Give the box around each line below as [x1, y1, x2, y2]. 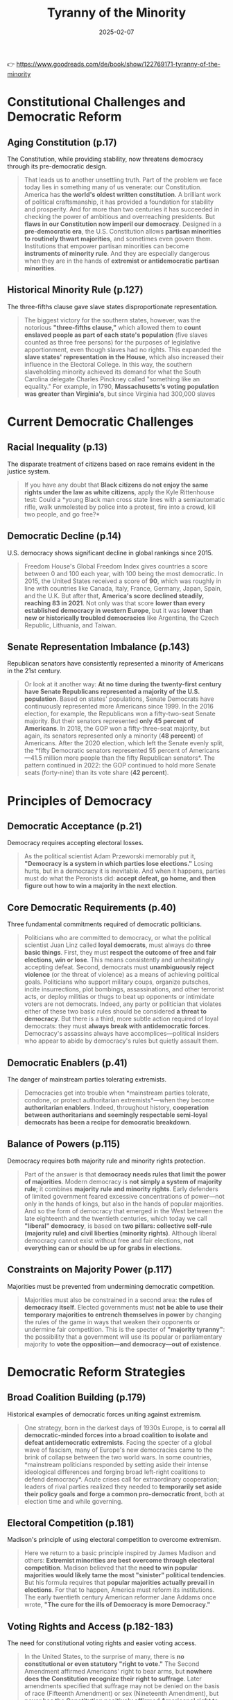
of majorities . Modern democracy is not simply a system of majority [24, 1177, 223, 1186]
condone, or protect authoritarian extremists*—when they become [24, 1096, 215, 1104]
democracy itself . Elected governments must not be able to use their [24, 1303, 223, 1311]
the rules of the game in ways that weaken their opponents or [24, 1317, 200, 1326]
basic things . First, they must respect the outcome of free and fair [24, 948, 216, 957]
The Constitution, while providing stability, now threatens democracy [7, 155, 204, 163]
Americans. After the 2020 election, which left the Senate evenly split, [24, 739, 224, 747]
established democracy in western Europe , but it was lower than [24, 606, 213, 614]
